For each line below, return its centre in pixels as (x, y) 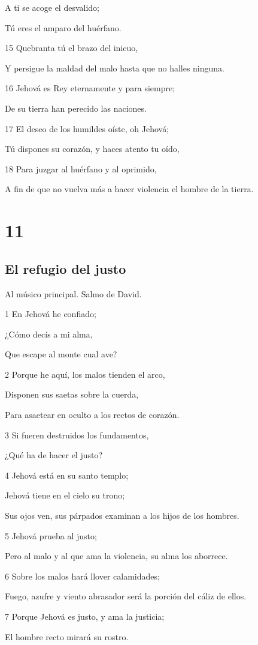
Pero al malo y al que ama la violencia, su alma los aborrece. (116, 556)
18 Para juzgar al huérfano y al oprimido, (81, 168)
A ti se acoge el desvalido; (52, 7)
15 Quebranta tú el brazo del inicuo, (72, 48)
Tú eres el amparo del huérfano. (63, 27)
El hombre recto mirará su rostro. (67, 636)
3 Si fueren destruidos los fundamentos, (77, 435)
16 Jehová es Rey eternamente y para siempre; (90, 88)
